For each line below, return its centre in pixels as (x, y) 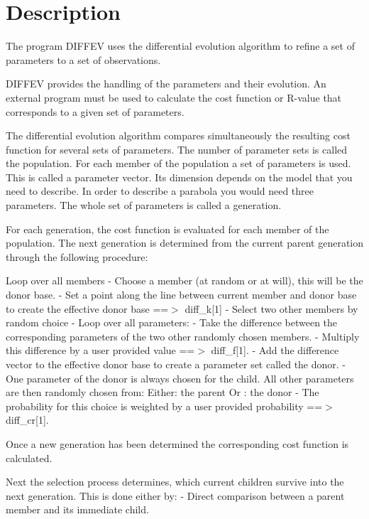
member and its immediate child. (77, 509)
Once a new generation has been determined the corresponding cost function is (177, 443)
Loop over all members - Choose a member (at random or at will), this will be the (184, 280)
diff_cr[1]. (27, 420)
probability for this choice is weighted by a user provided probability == (164, 406)
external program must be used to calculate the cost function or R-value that (174, 97)
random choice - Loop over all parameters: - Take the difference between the (172, 322)
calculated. (29, 458)
